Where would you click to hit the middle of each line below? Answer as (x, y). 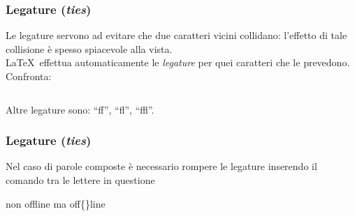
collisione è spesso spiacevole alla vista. (89, 48)
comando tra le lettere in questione (80, 180)
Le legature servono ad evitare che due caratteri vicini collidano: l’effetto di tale (176, 35)
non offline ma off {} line (56, 203)
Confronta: (29, 76)
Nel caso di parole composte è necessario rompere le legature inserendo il (161, 166)
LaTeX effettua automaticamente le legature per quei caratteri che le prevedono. (178, 62)
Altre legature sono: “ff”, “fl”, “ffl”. (80, 109)
